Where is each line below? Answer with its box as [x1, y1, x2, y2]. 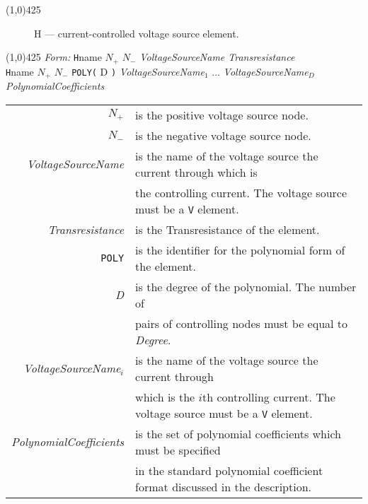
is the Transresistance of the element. [135, 221, 320, 238]
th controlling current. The [202, 388, 335, 405]
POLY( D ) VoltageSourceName [71, 64, 205, 78]
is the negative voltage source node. [135, 127, 311, 143]
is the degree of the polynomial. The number [135, 278, 357, 295]
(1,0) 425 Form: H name [6, 49, 102, 64]
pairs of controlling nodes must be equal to [135, 315, 348, 332]
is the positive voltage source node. [135, 106, 309, 123]
